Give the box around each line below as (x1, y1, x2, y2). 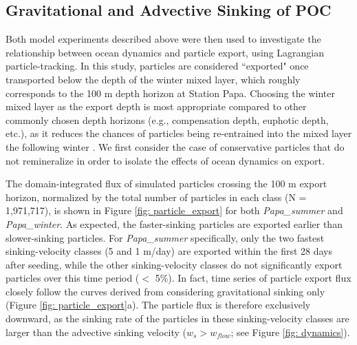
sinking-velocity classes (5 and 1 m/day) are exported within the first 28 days (6, 244, 333, 258)
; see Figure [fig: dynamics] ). (230, 324, 350, 339)
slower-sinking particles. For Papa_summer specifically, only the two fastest (6, 230, 325, 244)
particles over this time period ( (6, 271, 140, 285)
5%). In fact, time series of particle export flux (155, 271, 351, 285)
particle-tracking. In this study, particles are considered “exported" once (6, 59, 309, 73)
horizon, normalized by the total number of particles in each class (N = (6, 189, 307, 204)
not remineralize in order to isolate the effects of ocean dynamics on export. (6, 153, 325, 167)
